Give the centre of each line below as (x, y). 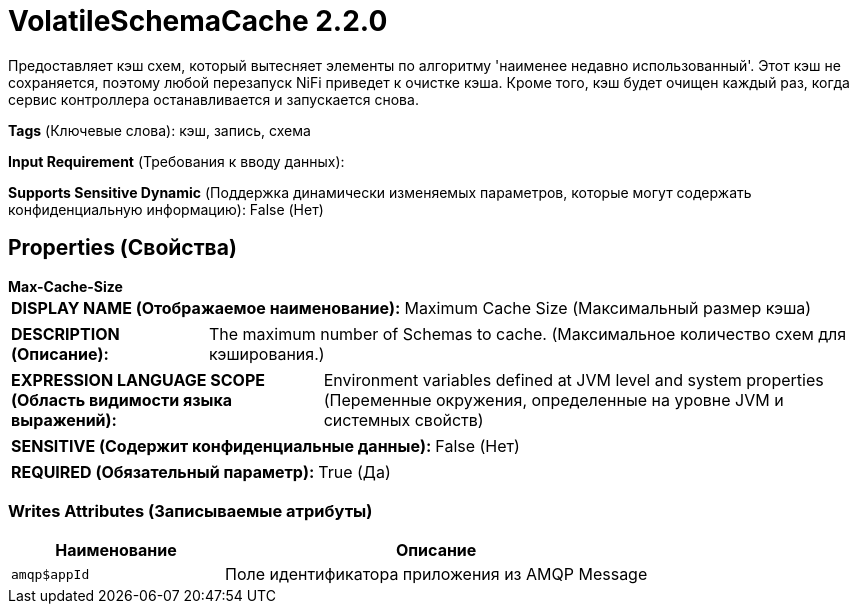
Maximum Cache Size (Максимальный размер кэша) (608, 307)
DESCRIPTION (65, 333)
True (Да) (354, 471)
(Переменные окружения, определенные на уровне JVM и (553, 399)
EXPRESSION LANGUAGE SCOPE (138, 379)
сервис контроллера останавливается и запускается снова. (213, 99)
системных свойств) (403, 419)
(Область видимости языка (122, 399)
